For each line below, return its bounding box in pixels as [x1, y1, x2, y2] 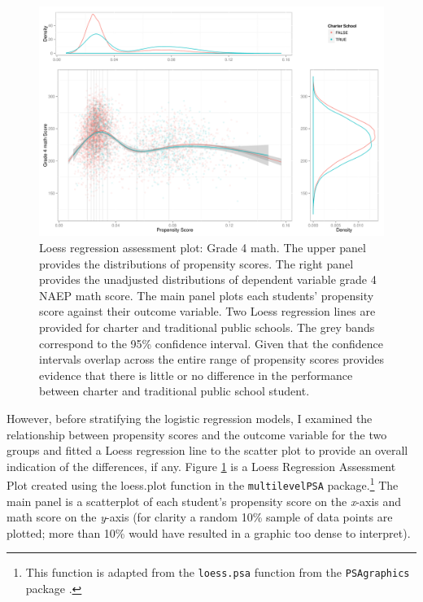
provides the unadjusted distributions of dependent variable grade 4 [39, 271, 377, 288]
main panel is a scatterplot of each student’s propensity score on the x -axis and [7, 492, 402, 509]
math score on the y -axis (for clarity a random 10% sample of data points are [7, 508, 393, 526]
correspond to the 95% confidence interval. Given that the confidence [39, 334, 384, 351]
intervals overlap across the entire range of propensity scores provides [39, 351, 384, 368]
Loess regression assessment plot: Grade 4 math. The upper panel [39, 238, 366, 255]
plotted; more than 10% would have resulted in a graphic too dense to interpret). [7, 524, 411, 541]
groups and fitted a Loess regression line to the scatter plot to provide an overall [7, 442, 408, 459]
